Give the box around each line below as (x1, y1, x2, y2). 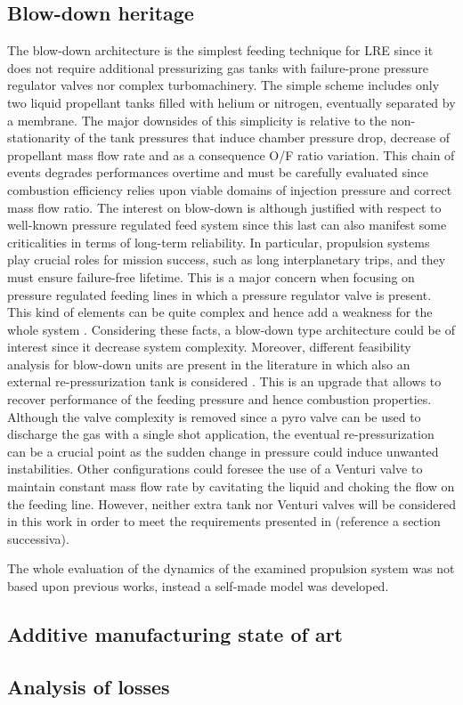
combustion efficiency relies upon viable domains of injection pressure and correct (7, 180, 452, 199)
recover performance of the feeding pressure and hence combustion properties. (7, 390, 432, 409)
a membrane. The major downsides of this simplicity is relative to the (7, 110, 387, 129)
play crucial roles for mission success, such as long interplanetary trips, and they (7, 250, 446, 269)
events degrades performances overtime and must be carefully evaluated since (7, 163, 429, 182)
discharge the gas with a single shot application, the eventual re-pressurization (7, 425, 435, 443)
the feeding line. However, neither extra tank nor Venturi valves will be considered (7, 494, 456, 513)
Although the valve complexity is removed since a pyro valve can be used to (7, 407, 421, 425)
